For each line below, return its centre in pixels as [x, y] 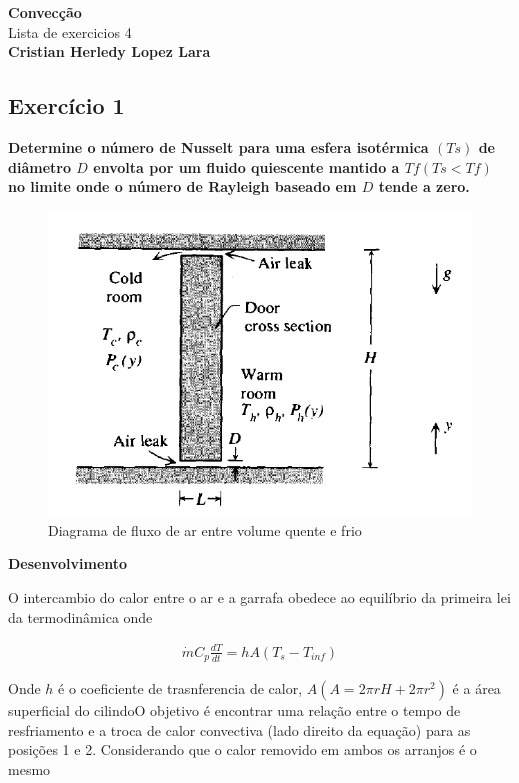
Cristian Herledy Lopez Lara [109, 51]
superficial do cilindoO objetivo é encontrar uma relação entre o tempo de [234, 710]
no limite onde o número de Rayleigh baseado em [182, 186]
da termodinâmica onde [80, 616]
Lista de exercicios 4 [70, 31]
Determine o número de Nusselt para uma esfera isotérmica [218, 146]
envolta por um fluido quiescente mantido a [246, 166]
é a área [476, 688]
